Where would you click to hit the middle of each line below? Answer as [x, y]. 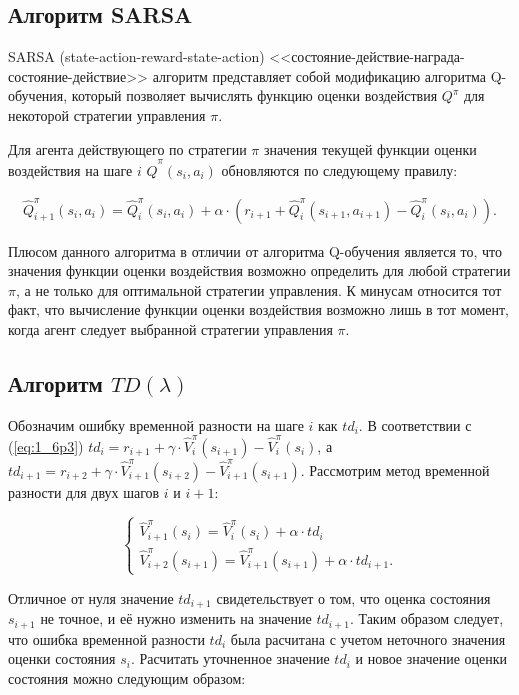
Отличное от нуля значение [91, 597]
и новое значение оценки [431, 658]
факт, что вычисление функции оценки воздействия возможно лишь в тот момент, [258, 309]
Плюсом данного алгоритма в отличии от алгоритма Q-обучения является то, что [255, 250]
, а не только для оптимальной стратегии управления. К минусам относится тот [258, 289]
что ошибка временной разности [106, 638]
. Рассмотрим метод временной [395, 469]
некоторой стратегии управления [107, 114]
